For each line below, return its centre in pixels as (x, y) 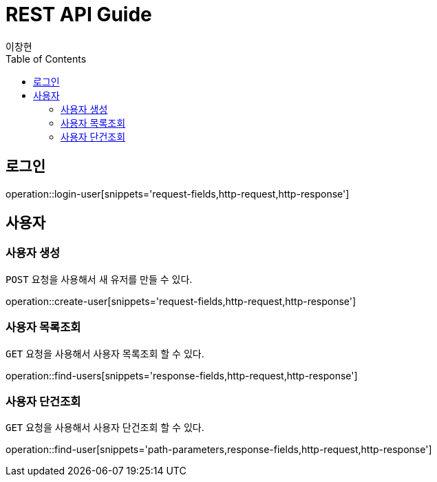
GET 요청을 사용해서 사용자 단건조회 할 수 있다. (105, 428)
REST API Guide (79, 14)
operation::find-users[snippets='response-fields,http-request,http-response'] (182, 375)
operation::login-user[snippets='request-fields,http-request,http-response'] (178, 193)
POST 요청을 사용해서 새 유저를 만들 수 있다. (99, 279)
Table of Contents (46, 59)
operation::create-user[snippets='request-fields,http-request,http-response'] (181, 301)
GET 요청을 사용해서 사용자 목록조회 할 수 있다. (105, 353)
